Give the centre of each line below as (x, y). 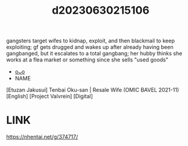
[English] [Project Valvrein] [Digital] (50, 97)
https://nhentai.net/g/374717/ (42, 137)
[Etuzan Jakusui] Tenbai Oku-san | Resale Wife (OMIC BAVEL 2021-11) (93, 90)
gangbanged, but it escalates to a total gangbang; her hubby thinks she (94, 54)
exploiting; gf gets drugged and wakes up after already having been (90, 47)
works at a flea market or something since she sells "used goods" (87, 60)
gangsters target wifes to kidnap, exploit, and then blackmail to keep (90, 41)
